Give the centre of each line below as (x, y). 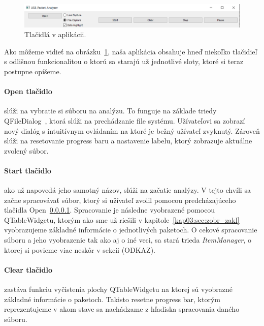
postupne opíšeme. (33, 71)
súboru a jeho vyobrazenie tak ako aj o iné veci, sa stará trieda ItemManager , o (128, 240)
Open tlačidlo (28, 91)
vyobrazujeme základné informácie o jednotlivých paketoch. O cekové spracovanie (131, 230)
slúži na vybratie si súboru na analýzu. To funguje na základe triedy (110, 111)
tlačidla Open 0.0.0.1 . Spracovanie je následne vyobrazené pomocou (110, 210)
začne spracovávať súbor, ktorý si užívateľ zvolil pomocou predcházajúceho (120, 200)
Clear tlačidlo (28, 269)
